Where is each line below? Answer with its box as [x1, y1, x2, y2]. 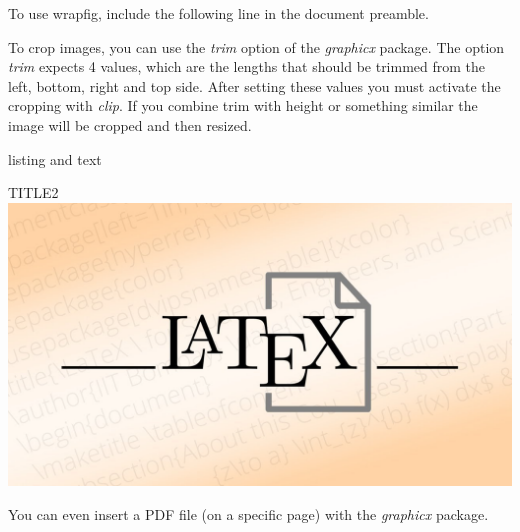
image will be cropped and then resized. [8, 114, 252, 135]
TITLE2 [8, 182, 59, 203]
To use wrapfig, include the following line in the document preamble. [8, 3, 429, 23]
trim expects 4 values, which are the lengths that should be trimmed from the [8, 56, 486, 77]
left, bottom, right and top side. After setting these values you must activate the [8, 75, 501, 96]
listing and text [8, 148, 102, 169]
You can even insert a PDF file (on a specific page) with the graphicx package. [8, 503, 489, 524]
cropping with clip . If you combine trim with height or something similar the [8, 95, 478, 116]
